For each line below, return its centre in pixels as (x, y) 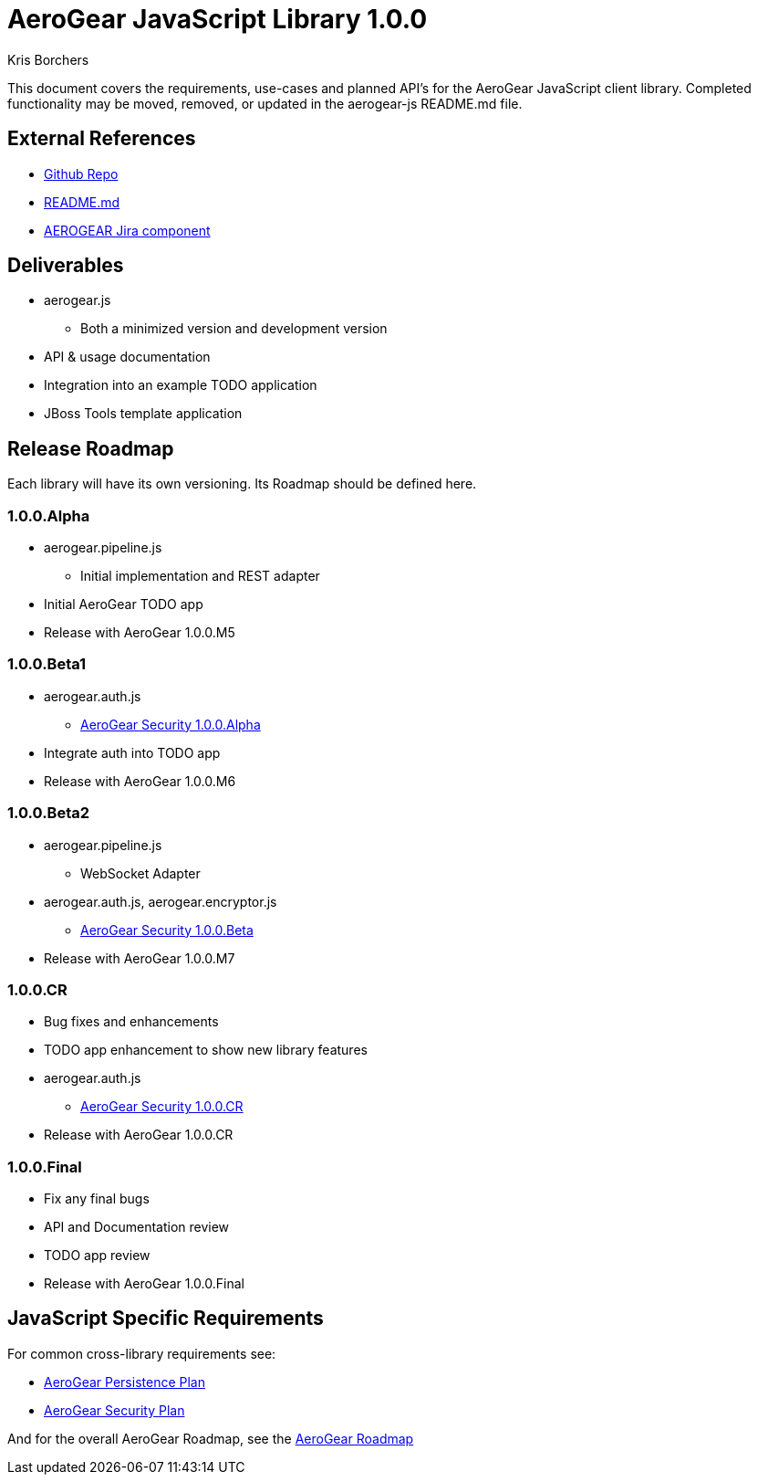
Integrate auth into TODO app (132, 752)
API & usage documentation (127, 357)
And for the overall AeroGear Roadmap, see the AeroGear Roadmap (211, 1438)
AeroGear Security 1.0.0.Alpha (171, 724)
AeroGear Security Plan (114, 1410)
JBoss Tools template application (143, 414)
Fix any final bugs (97, 1199)
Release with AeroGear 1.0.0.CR (139, 1135)
